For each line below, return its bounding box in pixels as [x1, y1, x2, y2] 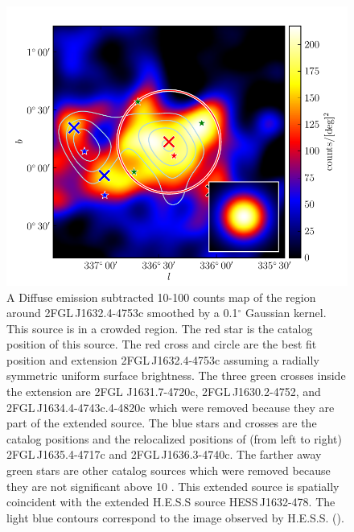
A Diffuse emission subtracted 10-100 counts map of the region [6, 288, 316, 305]
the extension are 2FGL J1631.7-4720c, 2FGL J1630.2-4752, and [6, 383, 321, 400]
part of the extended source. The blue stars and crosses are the [6, 414, 317, 431]
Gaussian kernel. [245, 304, 327, 321]
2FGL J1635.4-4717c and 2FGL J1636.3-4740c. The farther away [6, 446, 322, 463]
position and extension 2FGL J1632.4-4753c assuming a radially [6, 351, 319, 368]
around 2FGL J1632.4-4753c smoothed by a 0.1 [6, 304, 238, 321]
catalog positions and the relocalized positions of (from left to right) [6, 430, 342, 447]
